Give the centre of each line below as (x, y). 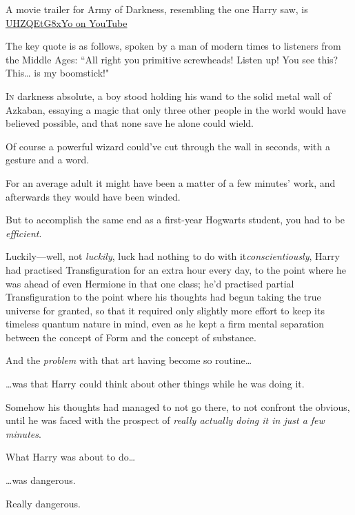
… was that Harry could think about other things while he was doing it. (155, 384)
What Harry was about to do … (71, 457)
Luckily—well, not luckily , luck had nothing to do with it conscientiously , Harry (173, 256)
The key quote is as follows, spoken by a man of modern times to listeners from (173, 46)
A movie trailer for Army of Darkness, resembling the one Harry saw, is (157, 9)
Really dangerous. (43, 503)
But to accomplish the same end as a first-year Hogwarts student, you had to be (175, 220)
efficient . (24, 233)
